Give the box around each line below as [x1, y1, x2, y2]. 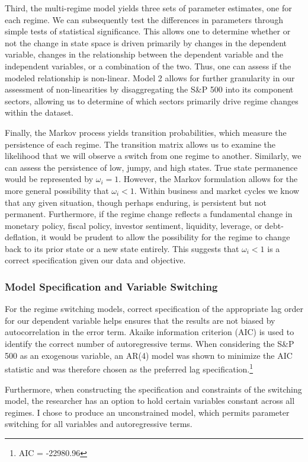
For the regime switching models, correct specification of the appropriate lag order [5, 302, 303, 315]
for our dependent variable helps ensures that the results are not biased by [5, 314, 275, 326]
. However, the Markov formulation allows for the [118, 173, 298, 185]
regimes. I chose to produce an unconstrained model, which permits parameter [5, 406, 290, 418]
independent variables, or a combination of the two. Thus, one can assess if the [5, 59, 291, 72]
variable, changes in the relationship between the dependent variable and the [5, 48, 284, 60]
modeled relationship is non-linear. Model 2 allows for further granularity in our [5, 71, 295, 84]
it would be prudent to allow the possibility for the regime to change [41, 231, 290, 243]
